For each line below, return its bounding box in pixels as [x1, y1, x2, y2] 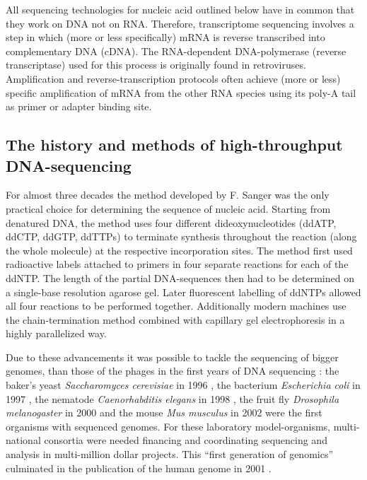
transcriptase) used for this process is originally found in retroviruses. [6, 57, 306, 72]
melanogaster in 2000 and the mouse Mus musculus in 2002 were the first [6, 405, 322, 420]
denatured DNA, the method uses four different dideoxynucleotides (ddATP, [6, 215, 337, 230]
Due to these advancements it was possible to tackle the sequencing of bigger [6, 349, 339, 364]
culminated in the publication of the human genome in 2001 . [6, 460, 272, 475]
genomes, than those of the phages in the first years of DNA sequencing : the [6, 363, 339, 378]
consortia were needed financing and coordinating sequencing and [44, 433, 327, 447]
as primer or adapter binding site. [6, 99, 152, 114]
